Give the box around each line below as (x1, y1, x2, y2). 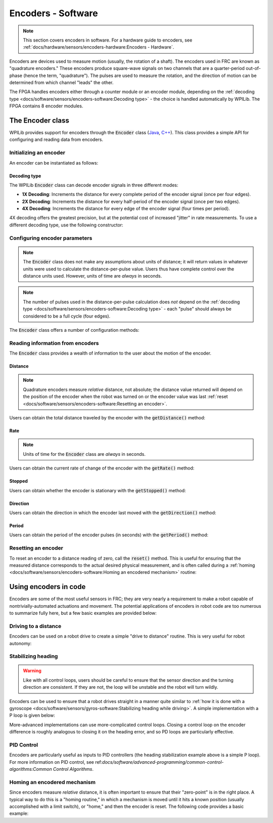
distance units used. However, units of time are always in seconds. (23, 272, 162, 279)
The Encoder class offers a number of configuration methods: (9, 327, 140, 333)
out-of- (246, 65, 261, 71)
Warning (23, 668, 41, 674)
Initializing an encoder (9, 149, 66, 156)
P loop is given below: (9, 712, 55, 719)
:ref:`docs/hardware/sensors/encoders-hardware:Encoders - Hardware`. (23, 44, 174, 50)
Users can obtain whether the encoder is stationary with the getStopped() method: (9, 487, 187, 493)
